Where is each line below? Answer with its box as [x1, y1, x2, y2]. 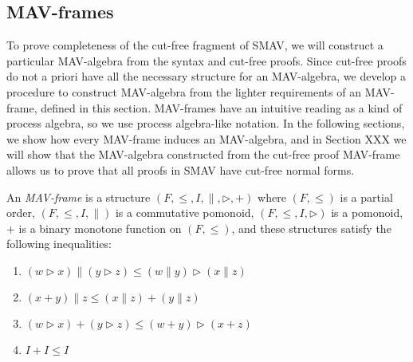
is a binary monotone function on [18, 219, 182, 236]
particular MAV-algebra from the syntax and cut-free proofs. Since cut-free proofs [6, 52, 407, 69]
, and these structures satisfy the [231, 219, 391, 236]
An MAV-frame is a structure [6, 188, 151, 205]
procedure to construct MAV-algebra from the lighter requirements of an [6, 83, 361, 100]
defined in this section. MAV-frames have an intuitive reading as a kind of [41, 99, 403, 116]
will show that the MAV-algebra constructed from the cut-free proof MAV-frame [6, 146, 400, 163]
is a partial [340, 188, 393, 205]
